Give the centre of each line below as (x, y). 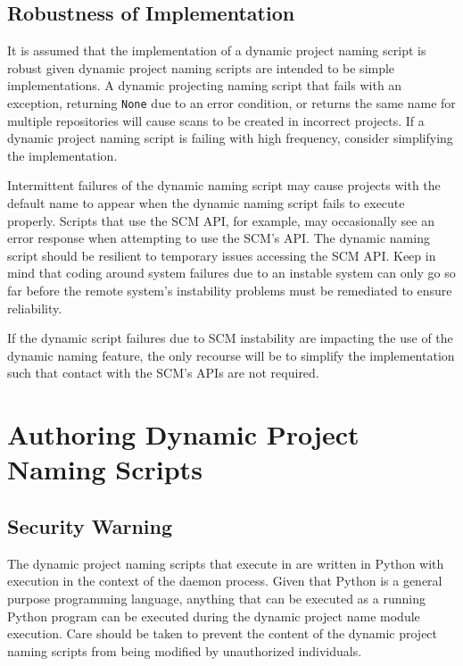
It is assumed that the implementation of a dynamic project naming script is (217, 50)
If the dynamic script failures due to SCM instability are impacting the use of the (230, 338)
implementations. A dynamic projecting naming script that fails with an (205, 85)
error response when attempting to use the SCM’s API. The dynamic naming (219, 238)
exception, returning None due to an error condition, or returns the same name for (231, 102)
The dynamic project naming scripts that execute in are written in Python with (226, 563)
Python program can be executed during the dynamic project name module (214, 616)
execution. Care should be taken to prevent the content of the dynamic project (223, 633)
